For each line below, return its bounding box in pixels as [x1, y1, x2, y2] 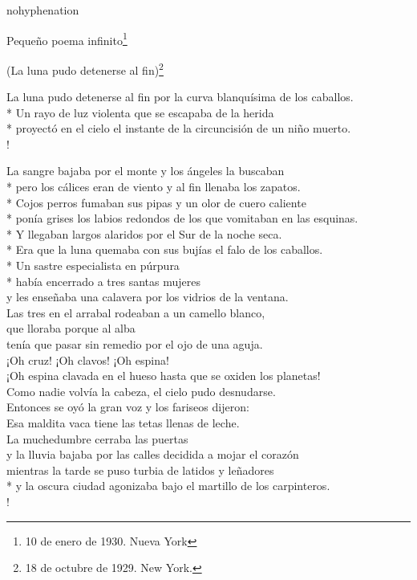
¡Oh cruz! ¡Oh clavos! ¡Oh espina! [6, 351, 169, 368]
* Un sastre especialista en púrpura [6, 257, 180, 274]
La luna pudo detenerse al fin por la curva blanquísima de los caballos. [6, 88, 354, 105]
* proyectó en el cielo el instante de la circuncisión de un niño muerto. [6, 120, 351, 137]
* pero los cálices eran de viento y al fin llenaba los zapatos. [6, 178, 301, 195]
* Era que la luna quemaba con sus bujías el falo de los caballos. [6, 241, 323, 258]
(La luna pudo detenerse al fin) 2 [6, 59, 164, 78]
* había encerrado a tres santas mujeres [6, 272, 200, 289]
